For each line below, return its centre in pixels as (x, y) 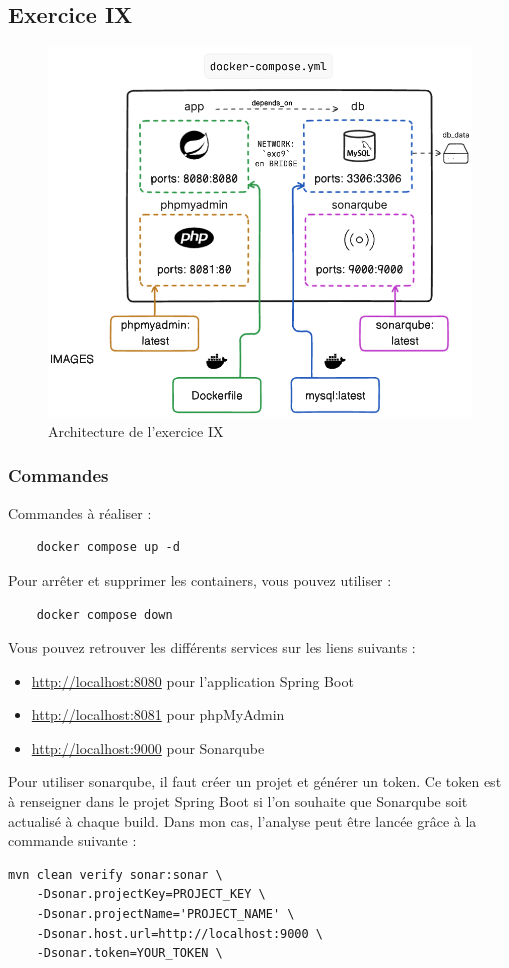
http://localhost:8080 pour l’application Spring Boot (192, 680)
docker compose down (104, 614)
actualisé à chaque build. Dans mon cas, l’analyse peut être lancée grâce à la (242, 820)
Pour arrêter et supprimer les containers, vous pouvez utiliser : (200, 579)
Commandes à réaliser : (80, 512)
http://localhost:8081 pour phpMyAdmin (158, 714)
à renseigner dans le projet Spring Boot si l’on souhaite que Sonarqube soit (238, 801)
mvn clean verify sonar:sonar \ (115, 874)
